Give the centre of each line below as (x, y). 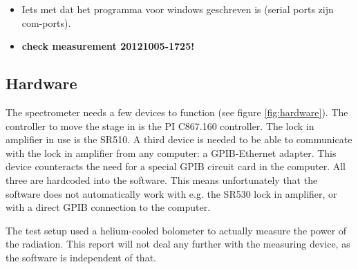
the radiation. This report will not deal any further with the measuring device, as (178, 244)
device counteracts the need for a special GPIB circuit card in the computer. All (176, 166)
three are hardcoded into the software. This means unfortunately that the (162, 179)
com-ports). (46, 22)
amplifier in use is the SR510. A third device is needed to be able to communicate (179, 139)
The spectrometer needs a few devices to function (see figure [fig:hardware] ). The (177, 112)
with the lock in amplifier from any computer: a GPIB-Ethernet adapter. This (171, 152)
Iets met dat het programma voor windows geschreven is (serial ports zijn (178, 9)
